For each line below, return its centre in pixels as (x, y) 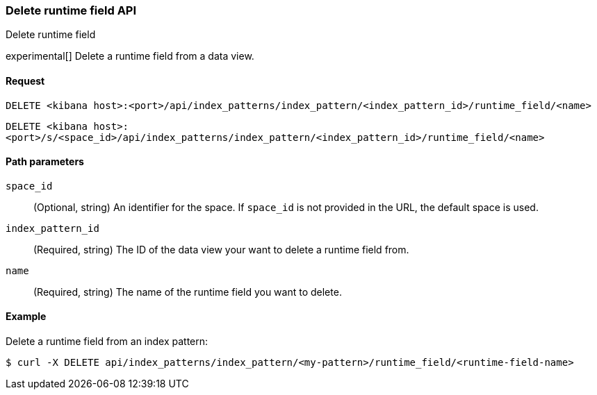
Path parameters (45, 162)
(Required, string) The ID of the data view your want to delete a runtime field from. (221, 249)
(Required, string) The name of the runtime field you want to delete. (188, 292)
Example (26, 317)
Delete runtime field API (71, 10)
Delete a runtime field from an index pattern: (107, 342)
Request (25, 81)
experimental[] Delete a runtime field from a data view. (130, 56)
